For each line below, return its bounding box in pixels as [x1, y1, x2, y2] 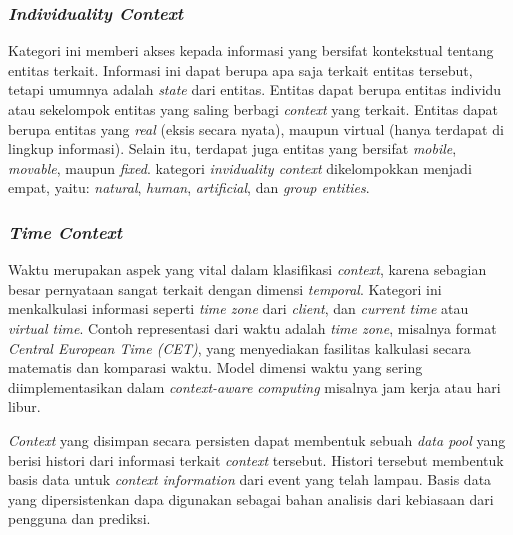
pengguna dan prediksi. [8, 508, 151, 529]
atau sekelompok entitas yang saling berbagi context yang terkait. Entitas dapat [8, 99, 499, 119]
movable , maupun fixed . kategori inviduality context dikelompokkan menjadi [8, 157, 472, 178]
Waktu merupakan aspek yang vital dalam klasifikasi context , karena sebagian [8, 259, 487, 280]
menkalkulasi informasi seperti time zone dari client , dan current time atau [8, 298, 469, 319]
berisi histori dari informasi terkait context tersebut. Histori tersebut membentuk [8, 449, 504, 470]
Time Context [8, 219, 123, 244]
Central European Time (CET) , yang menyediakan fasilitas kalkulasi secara [8, 337, 471, 358]
